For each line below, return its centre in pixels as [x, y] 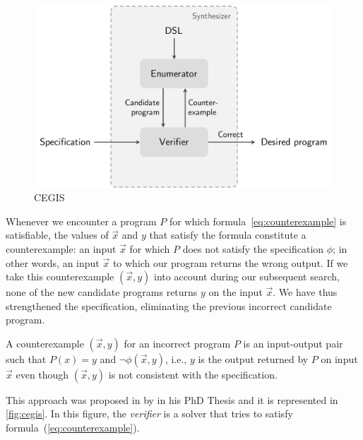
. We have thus [305, 292]
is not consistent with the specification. [193, 374]
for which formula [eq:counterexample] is [258, 221]
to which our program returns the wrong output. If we [230, 262]
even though [42, 374]
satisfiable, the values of [57, 235]
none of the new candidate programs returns [102, 292]
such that [26, 358]
